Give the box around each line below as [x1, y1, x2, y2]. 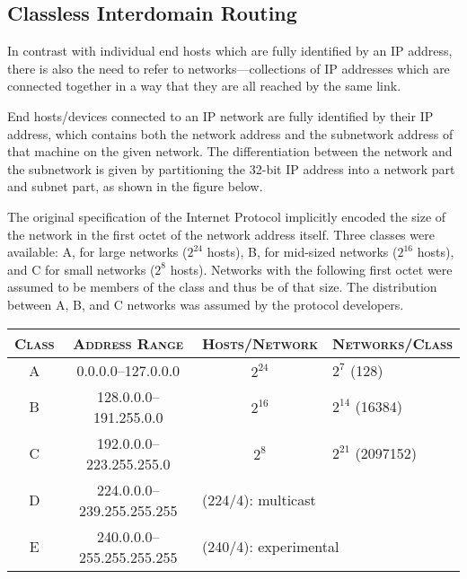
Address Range [73, 332, 184, 354]
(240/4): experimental [201, 536, 339, 557]
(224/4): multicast [201, 489, 316, 511]
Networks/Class [332, 332, 453, 354]
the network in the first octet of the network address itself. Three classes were [7, 224, 435, 243]
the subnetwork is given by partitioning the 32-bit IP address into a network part [7, 159, 455, 178]
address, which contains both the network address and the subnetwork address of [7, 124, 454, 143]
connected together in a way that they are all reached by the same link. [7, 76, 401, 95]
